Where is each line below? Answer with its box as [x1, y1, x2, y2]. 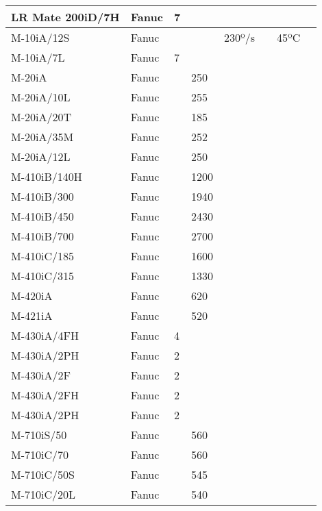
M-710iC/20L [11, 486, 76, 502]
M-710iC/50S [11, 466, 75, 482]
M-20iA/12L [11, 149, 71, 164]
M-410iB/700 [11, 228, 74, 244]
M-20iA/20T [11, 109, 72, 125]
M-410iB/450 [11, 208, 74, 224]
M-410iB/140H [11, 169, 82, 184]
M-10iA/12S [11, 29, 70, 45]
